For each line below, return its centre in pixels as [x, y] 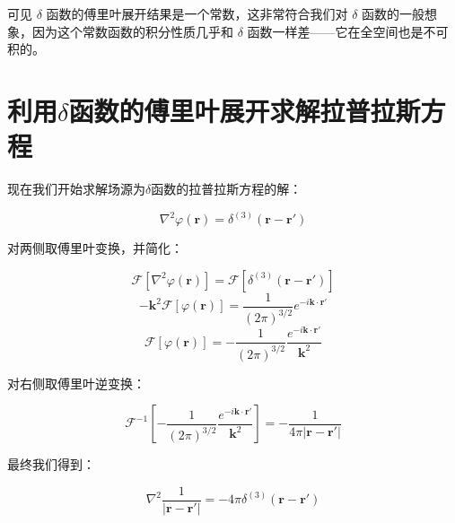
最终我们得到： [51, 464]
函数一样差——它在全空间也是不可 [348, 31]
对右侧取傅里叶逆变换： [76, 383]
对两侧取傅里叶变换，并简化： [95, 248]
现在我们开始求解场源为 [76, 189]
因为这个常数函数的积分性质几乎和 [132, 31]
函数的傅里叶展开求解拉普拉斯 [245, 110]
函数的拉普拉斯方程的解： [227, 189]
